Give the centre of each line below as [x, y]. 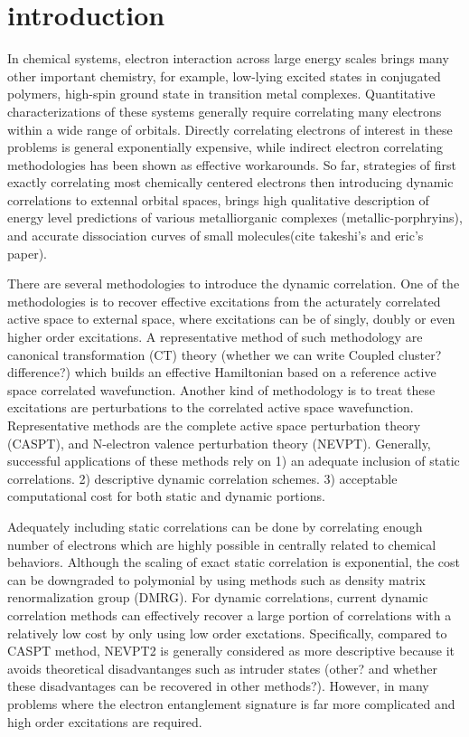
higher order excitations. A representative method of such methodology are [215, 337]
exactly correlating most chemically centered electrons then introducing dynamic [230, 182]
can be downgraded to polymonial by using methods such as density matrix [216, 579]
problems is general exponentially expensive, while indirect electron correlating [225, 147]
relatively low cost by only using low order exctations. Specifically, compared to [227, 633]
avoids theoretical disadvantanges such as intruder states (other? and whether [222, 668]
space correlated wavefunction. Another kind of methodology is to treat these [221, 389]
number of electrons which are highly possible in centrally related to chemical [222, 544]
